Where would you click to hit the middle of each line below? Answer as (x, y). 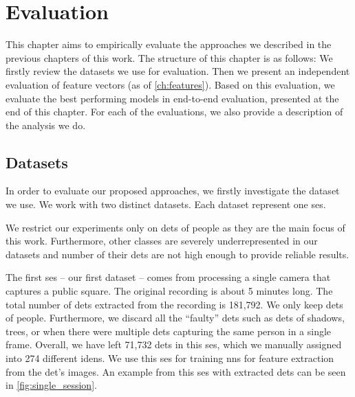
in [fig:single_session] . (51, 385)
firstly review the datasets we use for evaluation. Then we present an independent (178, 71)
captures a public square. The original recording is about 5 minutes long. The (169, 291)
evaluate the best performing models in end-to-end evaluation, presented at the (172, 98)
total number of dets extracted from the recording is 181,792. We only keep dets (174, 304)
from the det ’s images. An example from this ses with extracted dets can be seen (176, 371)
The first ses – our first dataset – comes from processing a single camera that (168, 277)
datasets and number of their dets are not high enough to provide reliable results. (177, 254)
